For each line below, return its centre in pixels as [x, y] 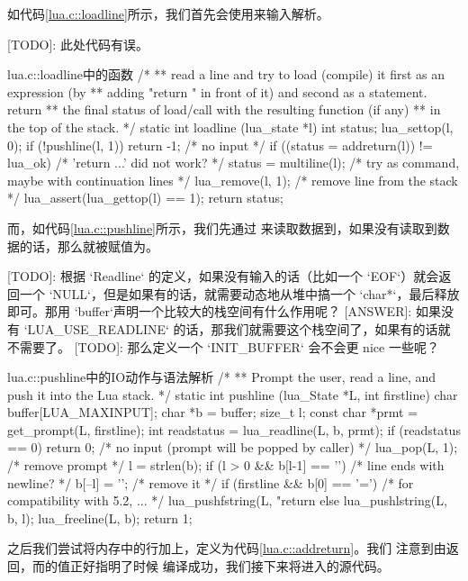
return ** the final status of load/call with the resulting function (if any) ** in [224, 109]
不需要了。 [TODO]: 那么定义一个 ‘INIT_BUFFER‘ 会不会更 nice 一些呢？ [223, 346]
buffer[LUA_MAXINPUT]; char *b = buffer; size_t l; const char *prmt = [213, 412]
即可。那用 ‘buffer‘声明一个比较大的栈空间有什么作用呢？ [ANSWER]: [210, 311]
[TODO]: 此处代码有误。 [78, 44]
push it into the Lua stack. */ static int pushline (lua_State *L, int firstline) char [233, 394]
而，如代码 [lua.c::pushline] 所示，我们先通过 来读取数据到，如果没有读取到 [222, 227]
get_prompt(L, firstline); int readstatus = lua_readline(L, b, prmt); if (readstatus [234, 429]
